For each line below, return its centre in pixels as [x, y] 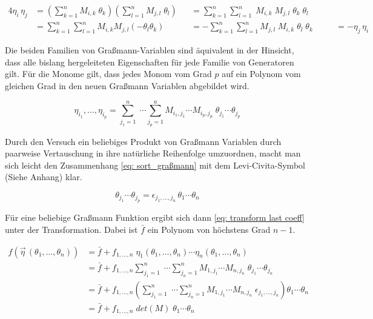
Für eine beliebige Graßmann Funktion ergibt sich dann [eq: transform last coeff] [155, 217]
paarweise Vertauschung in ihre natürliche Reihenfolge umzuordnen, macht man [153, 153]
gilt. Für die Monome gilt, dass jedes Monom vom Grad [108, 74]
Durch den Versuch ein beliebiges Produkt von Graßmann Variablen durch [143, 141]
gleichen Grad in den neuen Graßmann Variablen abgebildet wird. [127, 85]
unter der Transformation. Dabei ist [71, 229]
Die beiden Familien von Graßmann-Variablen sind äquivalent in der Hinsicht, [150, 50]
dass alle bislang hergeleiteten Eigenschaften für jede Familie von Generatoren [150, 62]
